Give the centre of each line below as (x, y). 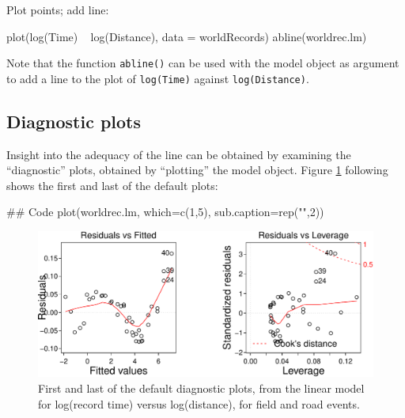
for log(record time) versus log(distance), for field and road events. (199, 403)
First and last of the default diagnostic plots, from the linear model (201, 388)
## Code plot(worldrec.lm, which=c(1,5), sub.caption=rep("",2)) (165, 212)
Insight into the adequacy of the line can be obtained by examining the (179, 154)
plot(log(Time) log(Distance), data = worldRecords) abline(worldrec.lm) (187, 36)
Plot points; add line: (58, 9)
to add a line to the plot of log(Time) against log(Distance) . (158, 78)
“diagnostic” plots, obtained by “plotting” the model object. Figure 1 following (197, 170)
